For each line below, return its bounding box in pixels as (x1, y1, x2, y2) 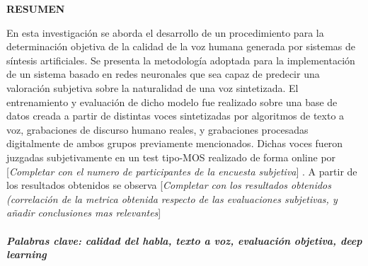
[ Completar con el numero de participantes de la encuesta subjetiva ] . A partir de (6, 163, 357, 178)
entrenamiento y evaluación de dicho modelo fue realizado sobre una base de (6, 94, 338, 109)
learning (6, 247, 47, 262)
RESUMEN (6, 1, 65, 16)
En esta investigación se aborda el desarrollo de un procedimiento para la (6, 25, 324, 40)
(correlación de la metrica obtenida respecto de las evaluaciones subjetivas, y (6, 191, 338, 206)
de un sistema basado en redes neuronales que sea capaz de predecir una (6, 66, 320, 81)
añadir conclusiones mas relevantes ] (6, 205, 161, 220)
